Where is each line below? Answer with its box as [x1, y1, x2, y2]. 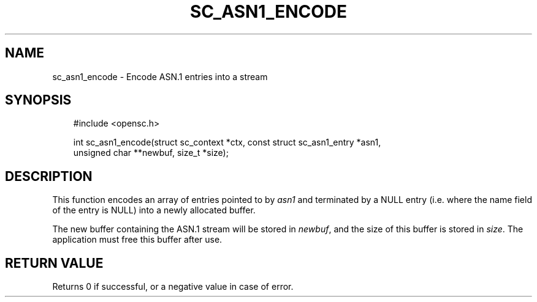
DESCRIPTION [5, 168, 93, 184]
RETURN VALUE [5, 255, 104, 271]
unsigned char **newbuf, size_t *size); [73, 147, 229, 158]
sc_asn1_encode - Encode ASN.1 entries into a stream [52, 71, 268, 82]
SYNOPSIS [5, 92, 72, 108]
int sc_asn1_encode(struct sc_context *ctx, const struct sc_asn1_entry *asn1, [73, 137, 381, 148]
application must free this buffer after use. [52, 234, 223, 245]
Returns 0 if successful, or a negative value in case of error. [52, 281, 294, 292]
